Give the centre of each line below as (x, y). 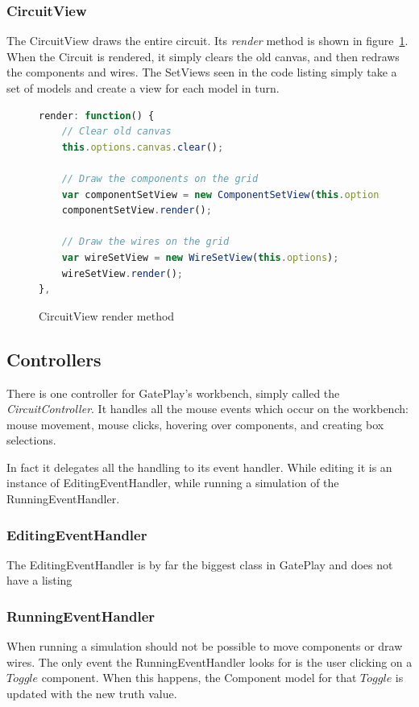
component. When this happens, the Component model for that (199, 678)
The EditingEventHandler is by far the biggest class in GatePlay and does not (200, 564)
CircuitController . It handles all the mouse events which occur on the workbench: (207, 409)
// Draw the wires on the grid (145, 242)
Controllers (54, 359)
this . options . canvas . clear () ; (143, 147)
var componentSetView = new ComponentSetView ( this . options (223, 194)
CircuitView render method (107, 315)
